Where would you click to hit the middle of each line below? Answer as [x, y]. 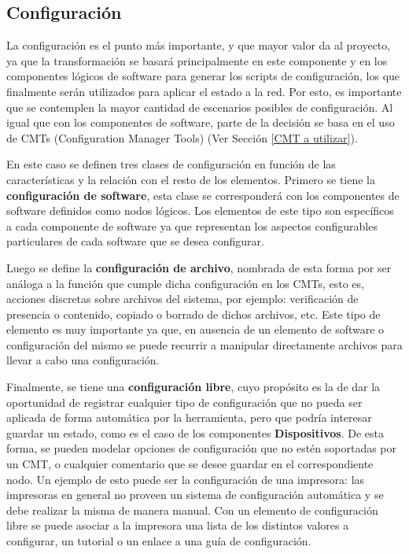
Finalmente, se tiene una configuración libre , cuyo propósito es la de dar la [193, 387]
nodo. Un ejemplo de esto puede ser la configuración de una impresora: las [186, 479]
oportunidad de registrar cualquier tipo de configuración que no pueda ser [184, 402]
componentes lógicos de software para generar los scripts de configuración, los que [203, 76]
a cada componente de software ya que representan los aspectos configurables [192, 225]
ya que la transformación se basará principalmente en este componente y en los [197, 60]
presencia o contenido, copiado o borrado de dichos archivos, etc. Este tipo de [193, 314]
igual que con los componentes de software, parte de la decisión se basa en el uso [201, 122]
